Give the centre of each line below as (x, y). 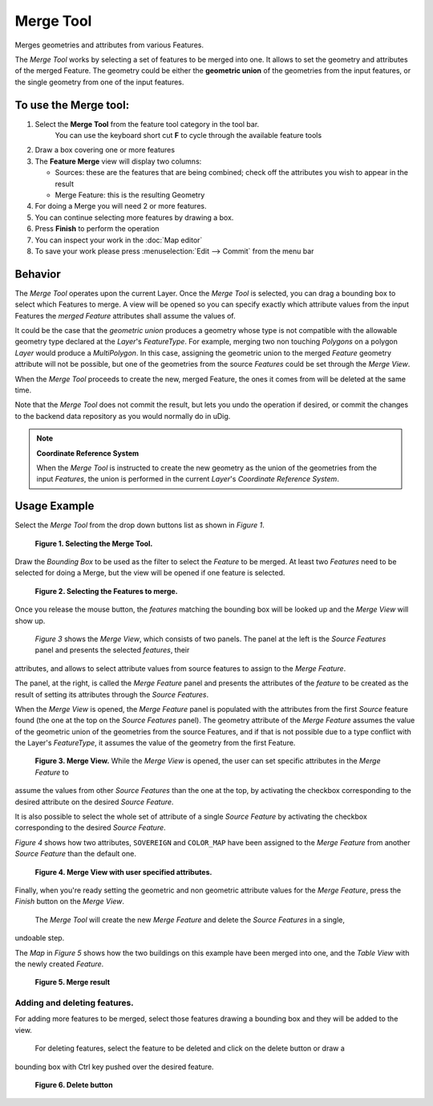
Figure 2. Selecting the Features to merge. (106, 591)
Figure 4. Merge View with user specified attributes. (123, 872)
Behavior (38, 274)
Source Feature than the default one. (75, 854)
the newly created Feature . (59, 964)
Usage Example (55, 506)
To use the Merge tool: (72, 105)
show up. (30, 620)
